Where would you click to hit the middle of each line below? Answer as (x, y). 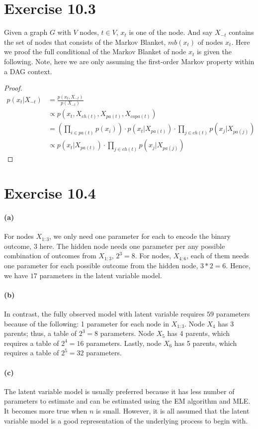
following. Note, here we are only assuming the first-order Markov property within (129, 61)
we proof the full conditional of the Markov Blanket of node (95, 52)
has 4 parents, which (198, 333)
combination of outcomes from (50, 256)
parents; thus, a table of (41, 333)
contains (241, 32)
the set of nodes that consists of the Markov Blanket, (85, 42)
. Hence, (238, 265)
